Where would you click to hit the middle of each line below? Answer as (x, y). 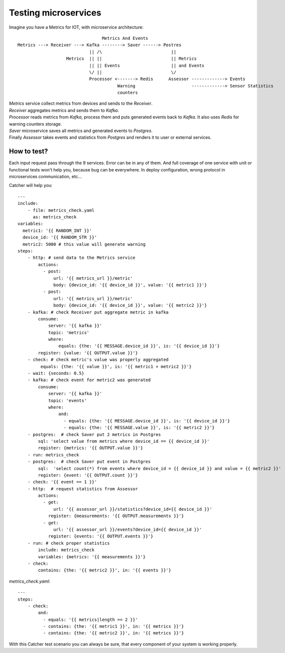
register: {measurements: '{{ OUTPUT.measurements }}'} (116, 516)
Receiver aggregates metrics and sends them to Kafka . (64, 110)
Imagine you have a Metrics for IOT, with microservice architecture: (76, 27)
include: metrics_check (66, 550)
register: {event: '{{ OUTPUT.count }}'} (88, 475)
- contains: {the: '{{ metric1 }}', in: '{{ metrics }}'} (113, 627)
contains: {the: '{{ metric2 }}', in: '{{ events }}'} (105, 570)
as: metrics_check (55, 217)
